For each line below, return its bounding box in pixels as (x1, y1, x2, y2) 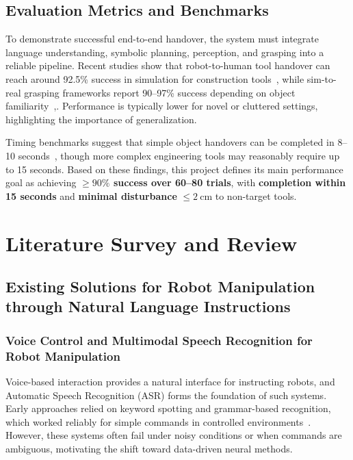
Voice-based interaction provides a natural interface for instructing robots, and (5, 374, 335, 389)
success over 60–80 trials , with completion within (113, 175, 346, 190)
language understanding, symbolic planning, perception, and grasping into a (5, 44, 324, 59)
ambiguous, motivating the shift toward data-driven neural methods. (5, 441, 293, 455)
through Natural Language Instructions (5, 296, 291, 317)
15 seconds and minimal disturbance (5, 188, 177, 203)
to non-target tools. (215, 188, 297, 203)
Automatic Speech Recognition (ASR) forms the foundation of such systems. (5, 387, 327, 402)
